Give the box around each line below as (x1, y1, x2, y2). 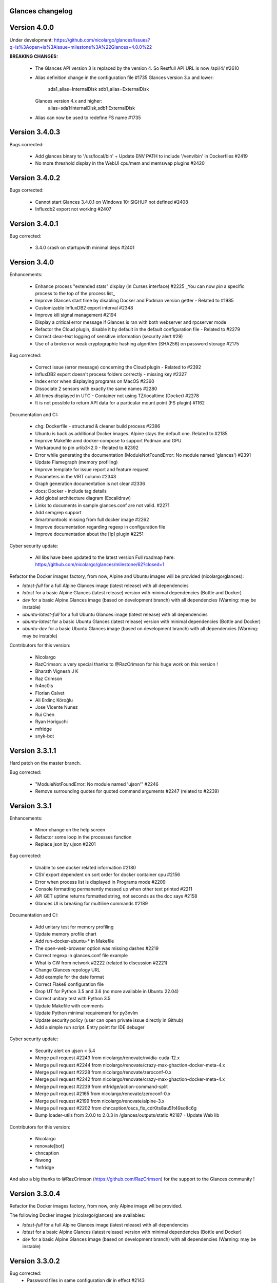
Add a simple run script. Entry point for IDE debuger (35, 1024, 145, 1031)
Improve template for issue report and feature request (35, 466, 149, 472)
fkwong (35, 1157, 51, 1163)
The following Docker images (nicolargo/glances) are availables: (9, 1212, 146, 1218)
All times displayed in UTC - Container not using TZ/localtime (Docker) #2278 (35, 393, 200, 399)
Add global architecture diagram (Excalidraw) (35, 495, 131, 501)
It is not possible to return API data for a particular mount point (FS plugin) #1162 (35, 400, 205, 406)
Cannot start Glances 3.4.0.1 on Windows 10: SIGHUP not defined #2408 (35, 199, 188, 205)
